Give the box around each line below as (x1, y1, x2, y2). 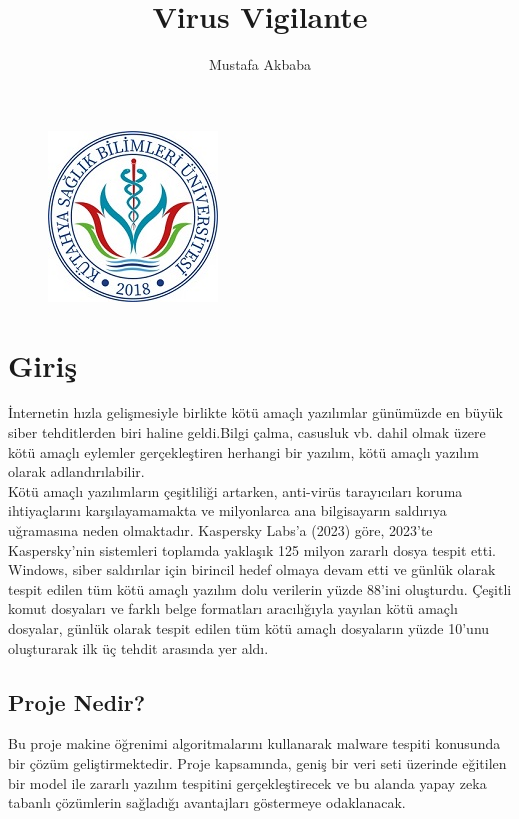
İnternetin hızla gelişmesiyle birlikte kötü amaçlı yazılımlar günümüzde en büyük (8, 402, 503, 423)
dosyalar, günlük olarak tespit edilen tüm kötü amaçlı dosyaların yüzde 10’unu (8, 617, 490, 638)
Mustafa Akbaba (209, 54, 311, 75)
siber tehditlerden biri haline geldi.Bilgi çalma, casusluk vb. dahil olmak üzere (8, 422, 486, 443)
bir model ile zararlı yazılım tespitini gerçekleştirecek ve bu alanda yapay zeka (8, 772, 487, 793)
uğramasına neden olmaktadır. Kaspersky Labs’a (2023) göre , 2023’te (8, 520, 433, 540)
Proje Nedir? (8, 686, 146, 717)
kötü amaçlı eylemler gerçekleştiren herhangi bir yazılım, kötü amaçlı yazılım (8, 441, 479, 462)
